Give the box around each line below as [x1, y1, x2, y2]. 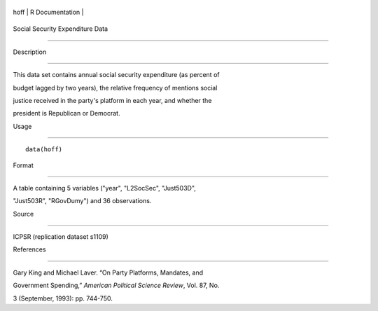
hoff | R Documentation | [13, 8, 84, 16]
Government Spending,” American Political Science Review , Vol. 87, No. [13, 281, 220, 290]
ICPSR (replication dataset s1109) [13, 233, 108, 241]
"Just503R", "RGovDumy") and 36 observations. [13, 197, 152, 205]
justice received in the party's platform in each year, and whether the [13, 96, 212, 104]
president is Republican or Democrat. [13, 109, 120, 118]
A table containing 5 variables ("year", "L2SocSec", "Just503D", [13, 184, 196, 192]
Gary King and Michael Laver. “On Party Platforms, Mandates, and [13, 268, 204, 277]
